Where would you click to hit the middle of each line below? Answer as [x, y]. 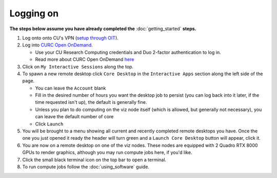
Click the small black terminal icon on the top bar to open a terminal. [94, 160]
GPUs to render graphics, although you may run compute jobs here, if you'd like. [107, 152]
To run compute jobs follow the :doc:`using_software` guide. [86, 167]
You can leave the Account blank [71, 88]
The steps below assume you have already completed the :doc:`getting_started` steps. [103, 29]
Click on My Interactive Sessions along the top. [78, 66]
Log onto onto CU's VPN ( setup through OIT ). [71, 38]
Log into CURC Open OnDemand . [58, 45]
